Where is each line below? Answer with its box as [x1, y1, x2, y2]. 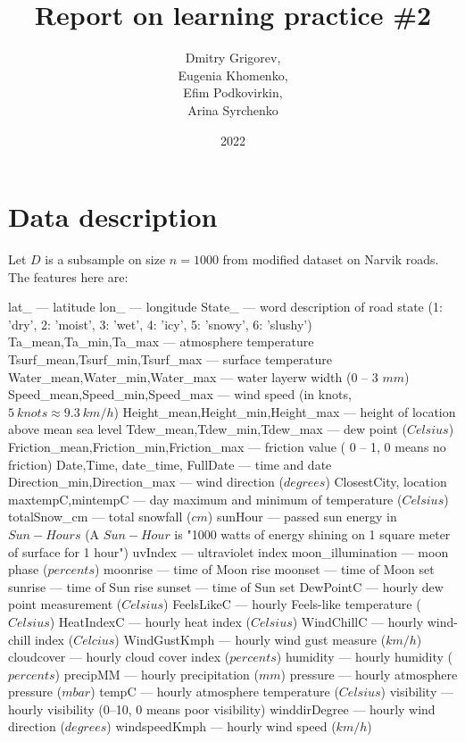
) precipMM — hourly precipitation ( [54, 664, 259, 683]
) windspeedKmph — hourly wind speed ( [106, 717, 336, 736]
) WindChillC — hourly [292, 612, 424, 630]
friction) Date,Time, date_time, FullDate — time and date [8, 454, 332, 473]
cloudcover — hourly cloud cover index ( [8, 647, 230, 666]
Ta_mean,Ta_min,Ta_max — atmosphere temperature [8, 332, 314, 351]
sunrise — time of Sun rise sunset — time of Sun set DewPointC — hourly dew [8, 577, 444, 596]
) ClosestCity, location [325, 472, 447, 491]
